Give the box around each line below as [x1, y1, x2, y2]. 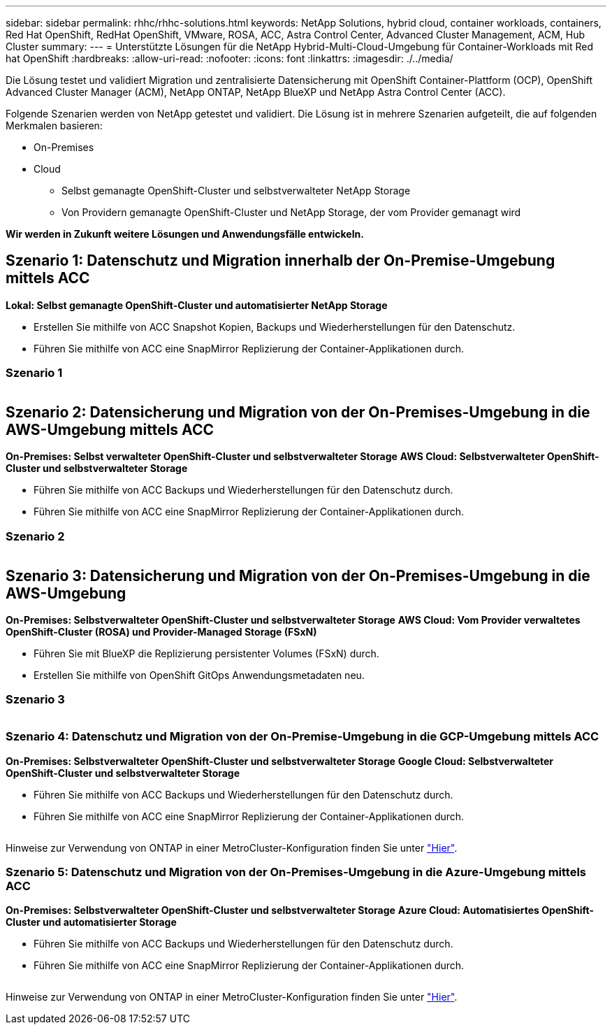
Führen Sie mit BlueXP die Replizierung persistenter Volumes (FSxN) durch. [34, 648, 379, 660]
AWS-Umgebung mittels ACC [6, 421, 214, 439]
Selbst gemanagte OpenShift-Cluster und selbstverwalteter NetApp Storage [61, 185, 411, 196]
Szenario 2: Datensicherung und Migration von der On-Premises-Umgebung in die [6, 403, 590, 422]
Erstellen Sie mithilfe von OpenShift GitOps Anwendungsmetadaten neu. [34, 669, 365, 682]
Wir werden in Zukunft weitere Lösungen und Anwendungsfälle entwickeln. [6, 228, 364, 240]
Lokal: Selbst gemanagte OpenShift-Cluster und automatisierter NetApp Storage [6, 299, 388, 311]
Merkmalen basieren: [6, 120, 103, 131]
